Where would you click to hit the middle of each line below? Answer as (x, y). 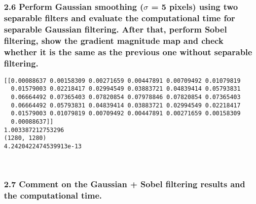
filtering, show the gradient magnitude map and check (114, 40)
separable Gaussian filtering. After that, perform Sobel (115, 29)
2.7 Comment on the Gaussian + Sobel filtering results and (125, 184)
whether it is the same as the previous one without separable (128, 51)
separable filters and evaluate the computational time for (120, 17)
